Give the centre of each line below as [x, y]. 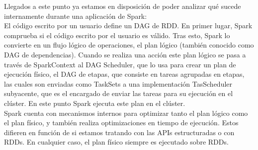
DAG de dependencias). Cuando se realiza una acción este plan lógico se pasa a [125, 54]
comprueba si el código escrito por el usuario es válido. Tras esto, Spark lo [117, 35]
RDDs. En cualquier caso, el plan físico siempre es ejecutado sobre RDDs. [116, 142]
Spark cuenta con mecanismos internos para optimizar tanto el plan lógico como [126, 113]
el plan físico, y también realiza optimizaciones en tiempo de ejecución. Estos [121, 123]
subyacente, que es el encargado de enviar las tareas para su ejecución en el [119, 93]
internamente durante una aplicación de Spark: [76, 16]
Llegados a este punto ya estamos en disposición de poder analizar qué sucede [123, 6]
